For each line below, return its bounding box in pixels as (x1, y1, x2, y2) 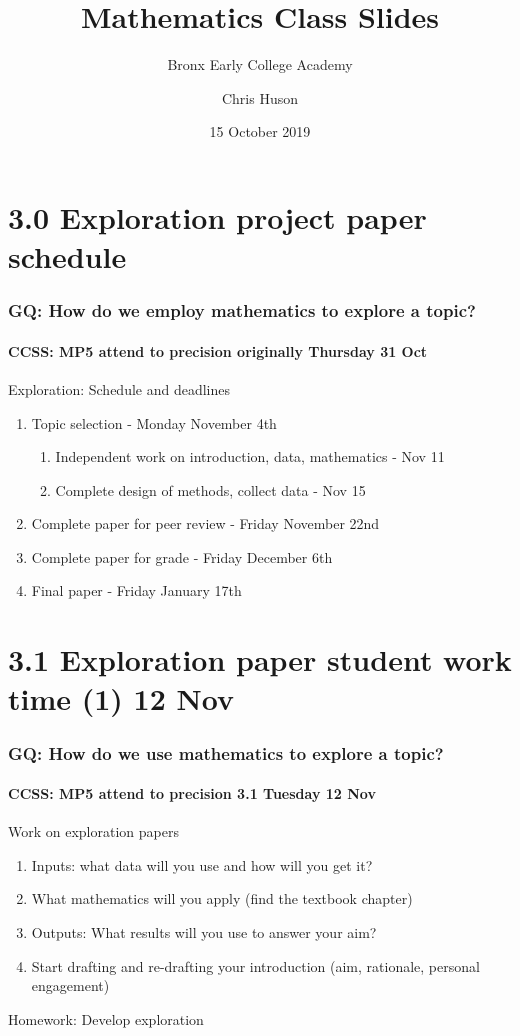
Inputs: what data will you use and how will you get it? (31, 854, 373, 875)
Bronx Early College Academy (167, 54, 353, 75)
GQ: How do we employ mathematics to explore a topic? (8, 298, 476, 323)
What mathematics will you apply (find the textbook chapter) (31, 888, 413, 909)
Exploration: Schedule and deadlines (8, 378, 231, 399)
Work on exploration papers (8, 821, 179, 842)
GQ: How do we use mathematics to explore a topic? (8, 740, 444, 765)
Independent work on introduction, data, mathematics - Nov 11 (55, 446, 445, 467)
